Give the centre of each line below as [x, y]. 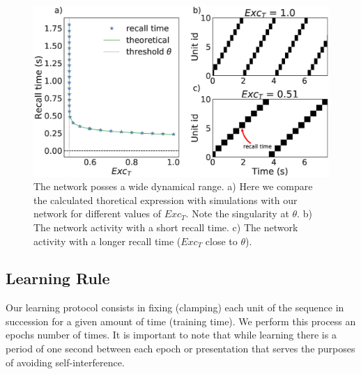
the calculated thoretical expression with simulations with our [166, 200]
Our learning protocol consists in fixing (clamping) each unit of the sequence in [175, 307]
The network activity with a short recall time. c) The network [166, 227]
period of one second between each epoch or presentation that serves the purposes [180, 349]
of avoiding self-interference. [65, 362]
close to [221, 241]
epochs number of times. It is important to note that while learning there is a [171, 335]
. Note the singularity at [237, 213]
